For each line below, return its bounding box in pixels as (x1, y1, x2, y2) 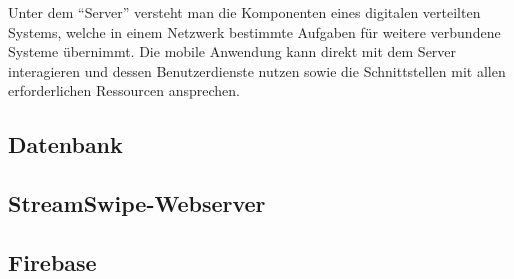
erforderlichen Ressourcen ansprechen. (8, 80, 241, 101)
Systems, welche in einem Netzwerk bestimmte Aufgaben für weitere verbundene (8, 21, 501, 42)
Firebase (8, 246, 97, 277)
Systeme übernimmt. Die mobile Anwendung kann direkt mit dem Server (8, 41, 457, 62)
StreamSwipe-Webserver (8, 188, 266, 219)
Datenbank (8, 129, 123, 160)
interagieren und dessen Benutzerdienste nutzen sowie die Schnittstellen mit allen (8, 60, 506, 81)
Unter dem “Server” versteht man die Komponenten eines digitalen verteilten (8, 2, 481, 22)
